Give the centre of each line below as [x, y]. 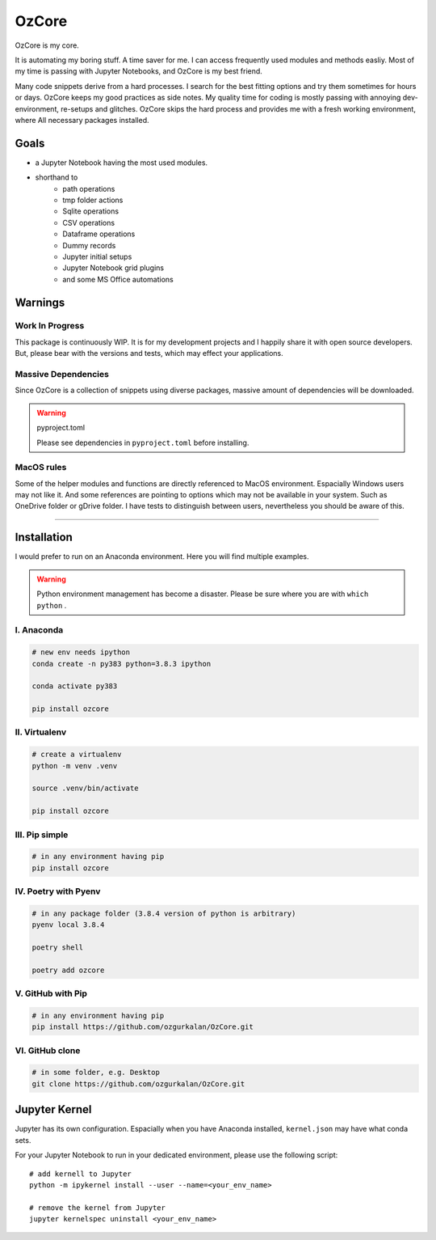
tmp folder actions [93, 200]
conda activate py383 [75, 686]
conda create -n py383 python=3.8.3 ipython [122, 664]
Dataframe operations [99, 234]
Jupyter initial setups [97, 256]
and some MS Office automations [118, 279]
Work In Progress [50, 326]
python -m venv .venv [75, 766]
